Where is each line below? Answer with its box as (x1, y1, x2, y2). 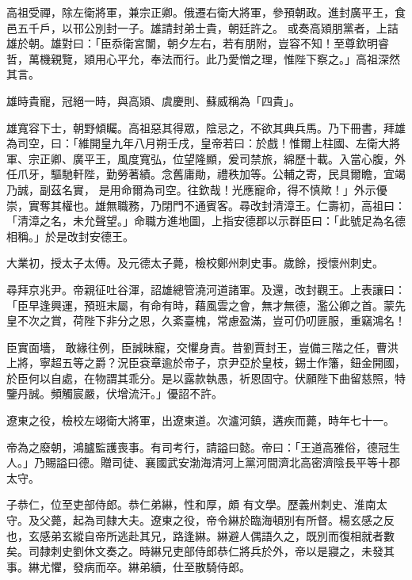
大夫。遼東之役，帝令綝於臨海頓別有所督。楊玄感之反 (116, 512, 395, 528)
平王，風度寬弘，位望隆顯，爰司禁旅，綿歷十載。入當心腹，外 (83, 150, 406, 166)
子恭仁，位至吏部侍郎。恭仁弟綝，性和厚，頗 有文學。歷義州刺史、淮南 (6, 496, 376, 513)
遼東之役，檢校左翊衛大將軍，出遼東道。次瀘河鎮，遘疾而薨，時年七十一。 (6, 412, 395, 429)
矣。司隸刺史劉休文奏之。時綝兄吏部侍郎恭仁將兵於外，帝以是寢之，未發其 (6, 543, 395, 559)
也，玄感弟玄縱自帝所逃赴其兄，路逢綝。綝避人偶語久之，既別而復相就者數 (6, 527, 395, 544)
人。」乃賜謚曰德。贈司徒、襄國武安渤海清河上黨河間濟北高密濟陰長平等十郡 (6, 454, 400, 471)
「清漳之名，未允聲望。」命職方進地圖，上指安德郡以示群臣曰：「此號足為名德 (6, 212, 406, 229)
